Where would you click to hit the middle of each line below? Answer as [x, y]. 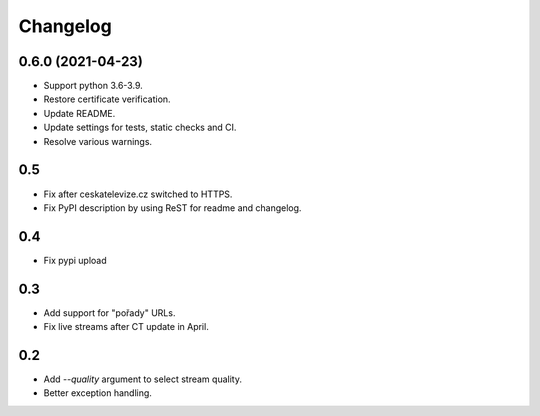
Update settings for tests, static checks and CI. [140, 127]
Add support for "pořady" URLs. [109, 312]
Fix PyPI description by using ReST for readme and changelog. [172, 207]
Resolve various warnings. [98, 141]
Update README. [79, 113]
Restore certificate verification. [107, 99]
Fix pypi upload [75, 260]
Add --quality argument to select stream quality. [142, 379]
